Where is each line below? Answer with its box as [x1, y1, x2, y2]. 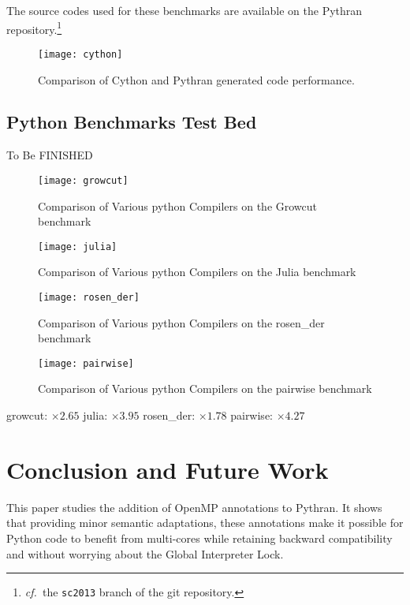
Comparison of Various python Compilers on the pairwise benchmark [38, 380, 372, 397]
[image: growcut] [38, 174, 129, 186]
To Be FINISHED [6, 147, 93, 163]
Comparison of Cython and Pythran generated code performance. [38, 71, 355, 88]
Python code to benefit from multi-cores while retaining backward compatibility [6, 529, 393, 546]
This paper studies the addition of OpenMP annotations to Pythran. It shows [6, 499, 382, 515]
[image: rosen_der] [38, 291, 140, 303]
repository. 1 [6, 18, 62, 37]
